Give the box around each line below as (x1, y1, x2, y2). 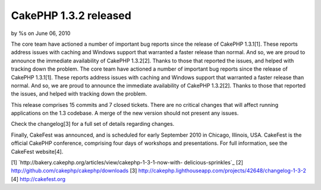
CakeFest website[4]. (11, 148, 64, 155)
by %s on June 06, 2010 (11, 30, 71, 37)
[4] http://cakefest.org (11, 175, 65, 182)
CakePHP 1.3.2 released (11, 9, 132, 22)
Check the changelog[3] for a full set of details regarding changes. (11, 121, 175, 128)
